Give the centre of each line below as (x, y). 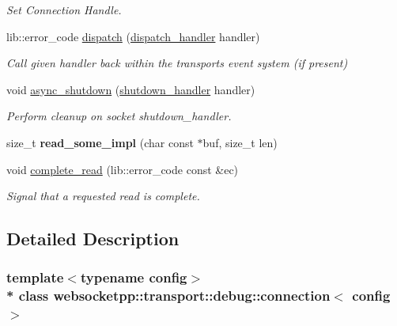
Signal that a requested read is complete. (103, 196)
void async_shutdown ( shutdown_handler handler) (131, 89)
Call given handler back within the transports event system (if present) (177, 63)
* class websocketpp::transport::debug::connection (168, 296)
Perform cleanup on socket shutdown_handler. (119, 116)
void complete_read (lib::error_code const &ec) (123, 169)
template (35, 277)
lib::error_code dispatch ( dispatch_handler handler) (133, 36)
